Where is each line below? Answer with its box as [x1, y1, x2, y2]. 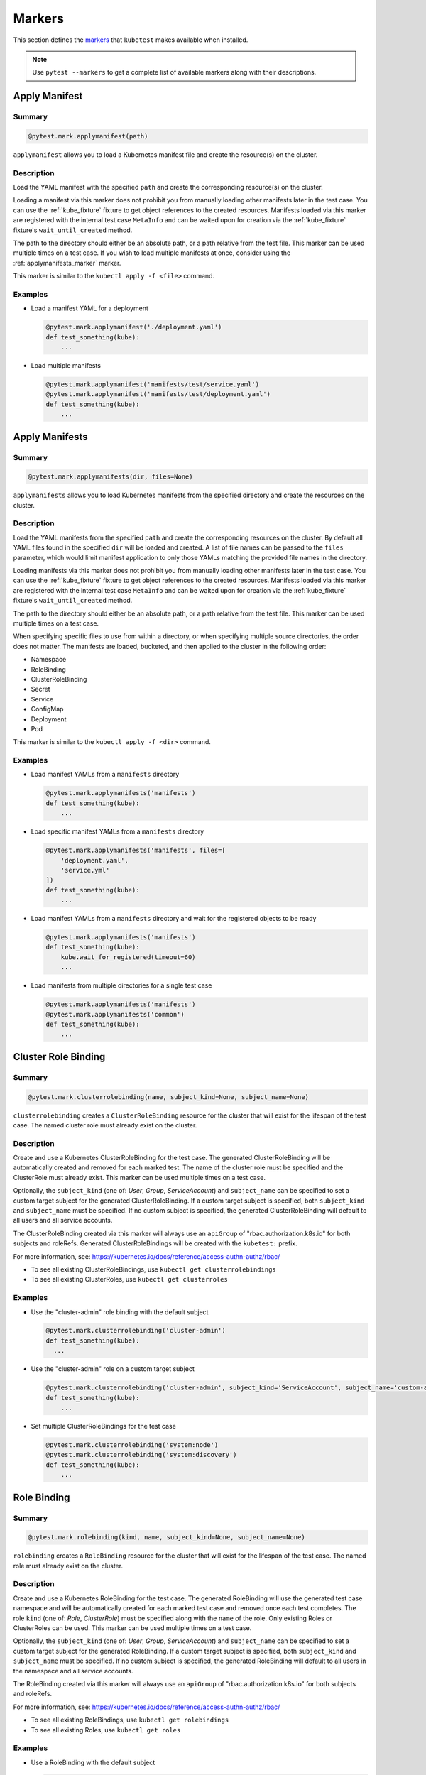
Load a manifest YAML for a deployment [31, 304, 149, 312]
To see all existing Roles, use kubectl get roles [31, 1725, 181, 1734]
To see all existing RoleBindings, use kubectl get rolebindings [31, 1715, 229, 1725]
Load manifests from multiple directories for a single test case [31, 981, 212, 990]
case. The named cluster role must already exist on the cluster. [13, 1120, 197, 1129]
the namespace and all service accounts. [13, 1666, 133, 1675]
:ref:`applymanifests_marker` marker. [13, 258, 121, 267]
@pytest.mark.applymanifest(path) [28, 132, 148, 140]
